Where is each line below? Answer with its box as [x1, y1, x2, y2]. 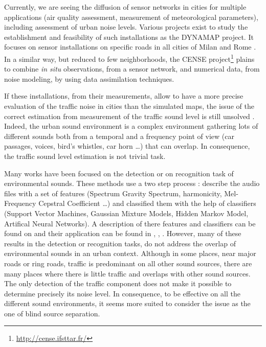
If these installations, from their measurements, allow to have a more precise [4, 90, 243, 101]
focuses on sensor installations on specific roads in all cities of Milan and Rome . [4, 41, 256, 52]
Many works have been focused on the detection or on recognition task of [4, 168, 234, 178]
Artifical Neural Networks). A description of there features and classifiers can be [4, 218, 256, 228]
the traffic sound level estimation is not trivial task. [4, 150, 166, 161]
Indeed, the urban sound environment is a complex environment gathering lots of [4, 121, 258, 131]
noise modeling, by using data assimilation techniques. [4, 73, 174, 84]
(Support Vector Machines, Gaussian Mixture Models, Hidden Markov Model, [4, 207, 249, 218]
